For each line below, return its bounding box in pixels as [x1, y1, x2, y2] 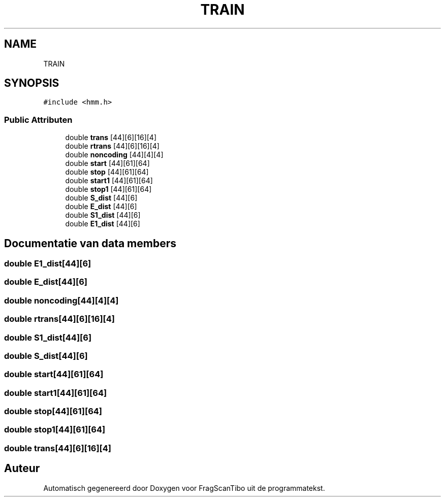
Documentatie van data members [4, 237, 176, 250]
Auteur [4, 462, 40, 475]
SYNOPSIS [4, 77, 59, 90]
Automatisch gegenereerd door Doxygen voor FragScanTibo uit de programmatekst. [43, 483, 325, 492]
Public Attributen [4, 114, 73, 125]
